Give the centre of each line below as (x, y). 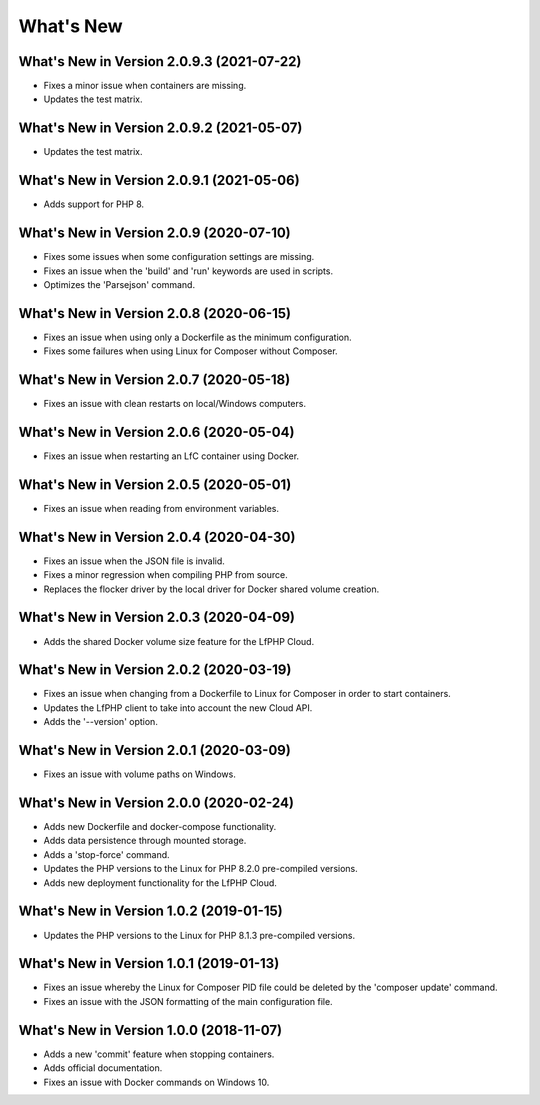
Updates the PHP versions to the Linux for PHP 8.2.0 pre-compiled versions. (201, 869)
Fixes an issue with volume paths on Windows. (140, 774)
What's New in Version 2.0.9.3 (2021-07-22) (160, 61)
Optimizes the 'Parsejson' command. (119, 284)
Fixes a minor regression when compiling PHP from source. (166, 575)
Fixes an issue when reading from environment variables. (161, 508)
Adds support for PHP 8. (94, 204)
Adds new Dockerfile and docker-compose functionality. (160, 827)
